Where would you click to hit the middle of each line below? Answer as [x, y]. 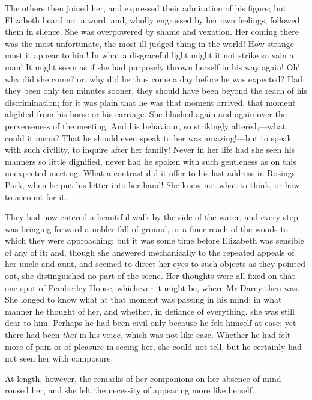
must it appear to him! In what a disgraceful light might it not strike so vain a [149, 55]
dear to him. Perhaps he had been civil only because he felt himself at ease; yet [151, 323]
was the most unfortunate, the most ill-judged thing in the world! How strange [149, 43]
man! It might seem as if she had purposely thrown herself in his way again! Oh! [153, 66]
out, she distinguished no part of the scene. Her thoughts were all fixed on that [150, 276]
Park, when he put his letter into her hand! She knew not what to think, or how [152, 184]
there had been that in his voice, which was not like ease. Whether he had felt [148, 335]
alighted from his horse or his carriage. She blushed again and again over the [146, 114]
